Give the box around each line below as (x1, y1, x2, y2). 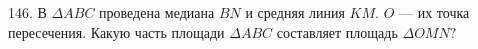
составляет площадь (276, 21, 398, 42)
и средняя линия (245, 2, 345, 22)
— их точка (398, 2, 470, 22)
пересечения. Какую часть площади (8, 21, 225, 42)
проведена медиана (99, 2, 215, 22)
